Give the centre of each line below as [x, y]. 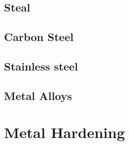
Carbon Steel [39, 37]
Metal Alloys [38, 95]
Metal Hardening [64, 132]
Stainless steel [41, 66]
